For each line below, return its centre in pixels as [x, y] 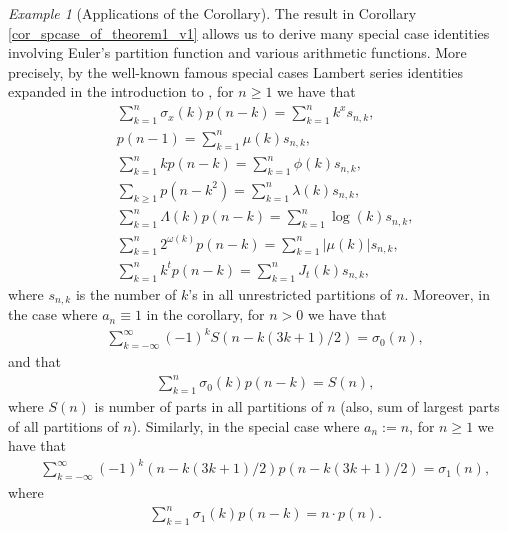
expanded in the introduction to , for [121, 91]
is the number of [126, 293]
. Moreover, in [447, 293]
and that [34, 361]
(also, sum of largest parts [420, 406]
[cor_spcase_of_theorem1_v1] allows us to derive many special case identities [249, 32]
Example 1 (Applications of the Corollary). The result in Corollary [212, 13]
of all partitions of [63, 425]
